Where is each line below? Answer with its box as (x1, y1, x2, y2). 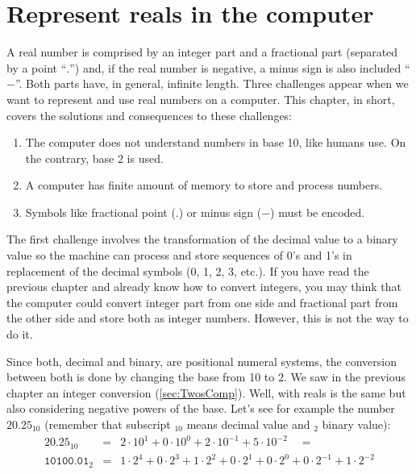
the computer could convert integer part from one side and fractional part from (6, 293, 398, 310)
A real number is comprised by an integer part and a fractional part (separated (6, 44, 398, 60)
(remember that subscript (44, 416, 171, 432)
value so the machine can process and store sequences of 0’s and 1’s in (6, 247, 352, 264)
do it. (6, 326, 33, 343)
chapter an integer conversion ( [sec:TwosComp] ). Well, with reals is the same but (6, 384, 406, 401)
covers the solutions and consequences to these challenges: (6, 106, 293, 123)
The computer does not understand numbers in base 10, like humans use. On (25, 134, 406, 151)
